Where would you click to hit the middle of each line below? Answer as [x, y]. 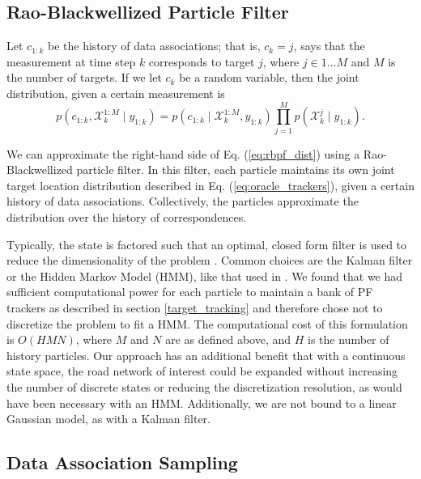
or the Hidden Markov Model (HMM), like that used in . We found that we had [205, 276]
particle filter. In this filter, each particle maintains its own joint [236, 170]
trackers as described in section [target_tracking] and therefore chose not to [195, 308]
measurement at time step [71, 61]
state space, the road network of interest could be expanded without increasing [202, 371]
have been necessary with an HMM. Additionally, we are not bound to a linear [202, 403]
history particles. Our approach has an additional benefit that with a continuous [206, 355]
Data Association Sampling [122, 462]
